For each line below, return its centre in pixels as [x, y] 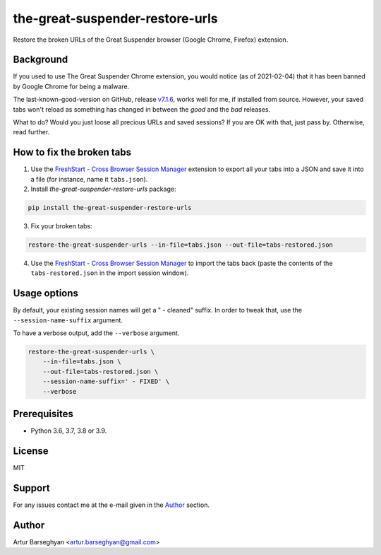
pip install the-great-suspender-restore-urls [110, 208]
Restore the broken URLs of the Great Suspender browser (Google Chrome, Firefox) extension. [151, 40]
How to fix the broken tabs [72, 152]
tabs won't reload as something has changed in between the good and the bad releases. [142, 109]
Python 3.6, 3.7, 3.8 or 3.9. [69, 431]
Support [31, 488]
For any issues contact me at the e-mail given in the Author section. [111, 505]
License [31, 451]
